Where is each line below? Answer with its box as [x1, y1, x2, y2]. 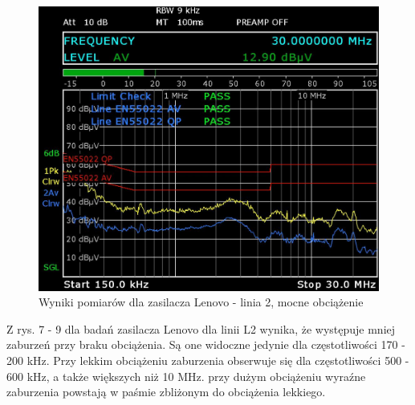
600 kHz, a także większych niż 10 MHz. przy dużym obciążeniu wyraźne [6, 367, 366, 384]
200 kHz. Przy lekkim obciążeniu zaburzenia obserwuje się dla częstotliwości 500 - [6, 352, 409, 369]
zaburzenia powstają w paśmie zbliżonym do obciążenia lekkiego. [6, 383, 326, 400]
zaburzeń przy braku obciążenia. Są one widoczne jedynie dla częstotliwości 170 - [6, 336, 405, 353]
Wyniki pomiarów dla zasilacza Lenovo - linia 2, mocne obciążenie [39, 294, 364, 310]
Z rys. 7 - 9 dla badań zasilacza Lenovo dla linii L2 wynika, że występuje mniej [6, 320, 396, 337]
